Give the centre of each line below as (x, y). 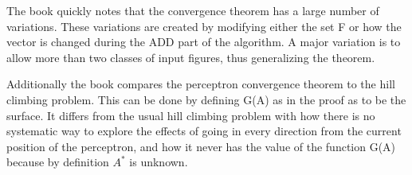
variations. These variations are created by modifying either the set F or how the (204, 26)
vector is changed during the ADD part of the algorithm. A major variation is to (204, 42)
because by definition (58, 162)
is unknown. (159, 162)
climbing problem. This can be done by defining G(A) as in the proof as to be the (206, 99)
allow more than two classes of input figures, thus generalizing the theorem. (191, 57)
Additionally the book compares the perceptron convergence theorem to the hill (201, 84)
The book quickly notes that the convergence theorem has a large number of (193, 10)
